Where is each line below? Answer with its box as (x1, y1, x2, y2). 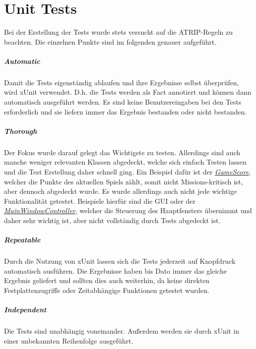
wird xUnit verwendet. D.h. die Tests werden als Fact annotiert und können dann (4, 87, 252, 97)
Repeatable (4, 234, 41, 245)
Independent (4, 304, 47, 315)
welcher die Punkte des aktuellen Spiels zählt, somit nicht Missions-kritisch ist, (4, 176, 243, 186)
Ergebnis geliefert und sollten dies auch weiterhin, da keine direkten (4, 275, 210, 286)
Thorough (4, 125, 37, 136)
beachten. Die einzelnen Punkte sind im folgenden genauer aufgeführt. (4, 36, 217, 47)
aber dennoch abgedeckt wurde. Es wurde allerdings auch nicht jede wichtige (4, 186, 237, 196)
